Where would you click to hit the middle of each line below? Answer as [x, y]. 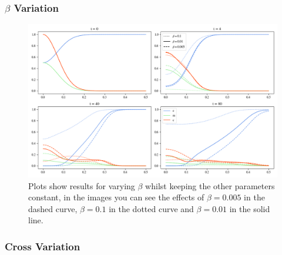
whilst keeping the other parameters [210, 185]
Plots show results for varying [82, 185]
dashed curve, [53, 208]
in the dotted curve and [151, 208]
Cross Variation [43, 246]
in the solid [250, 208]
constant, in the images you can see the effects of [116, 197]
